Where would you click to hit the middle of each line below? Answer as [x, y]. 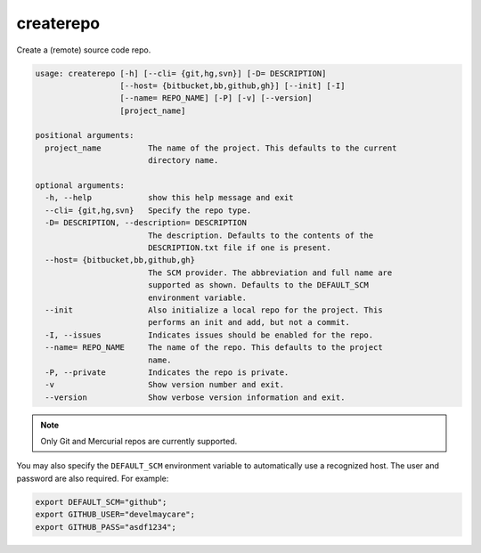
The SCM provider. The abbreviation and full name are [270, 272]
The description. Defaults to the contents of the [261, 235]
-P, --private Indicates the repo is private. [167, 372]
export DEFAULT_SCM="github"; [101, 502]
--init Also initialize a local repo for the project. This [214, 310]
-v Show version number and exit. [165, 385]
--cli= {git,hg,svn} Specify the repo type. [148, 210]
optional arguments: [80, 186]
